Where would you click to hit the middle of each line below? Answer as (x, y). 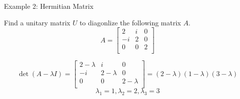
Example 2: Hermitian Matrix (49, 6)
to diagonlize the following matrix (130, 22)
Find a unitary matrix (37, 22)
